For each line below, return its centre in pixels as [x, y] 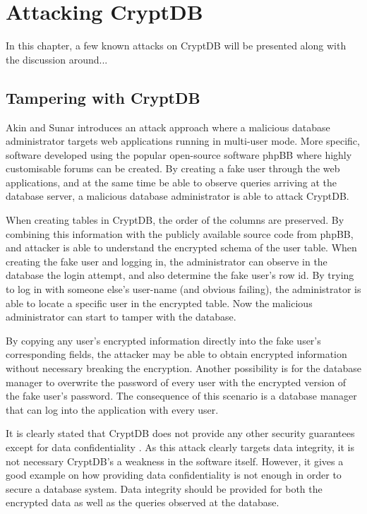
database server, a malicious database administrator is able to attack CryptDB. [178, 196]
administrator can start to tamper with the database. [121, 317]
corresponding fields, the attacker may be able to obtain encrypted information [176, 354]
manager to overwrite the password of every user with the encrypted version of [176, 382]
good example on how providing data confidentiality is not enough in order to [174, 475]
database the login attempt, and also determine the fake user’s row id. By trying [180, 275]
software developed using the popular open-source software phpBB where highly [179, 154]
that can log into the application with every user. [112, 409]
